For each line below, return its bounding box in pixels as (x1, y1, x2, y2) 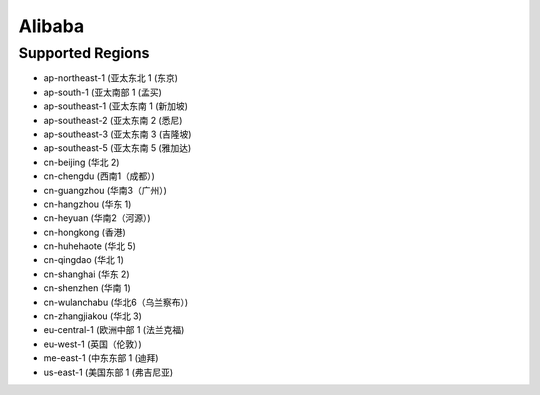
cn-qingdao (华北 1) (43, 254, 125, 266)
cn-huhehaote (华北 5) (43, 240, 137, 252)
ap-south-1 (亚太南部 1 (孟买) (43, 86, 162, 98)
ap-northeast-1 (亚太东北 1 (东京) (43, 72, 179, 84)
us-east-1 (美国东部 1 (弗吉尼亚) (43, 366, 174, 378)
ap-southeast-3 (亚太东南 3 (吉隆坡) (43, 128, 192, 140)
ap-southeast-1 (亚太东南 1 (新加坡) (43, 100, 189, 112)
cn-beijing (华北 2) (43, 156, 120, 168)
